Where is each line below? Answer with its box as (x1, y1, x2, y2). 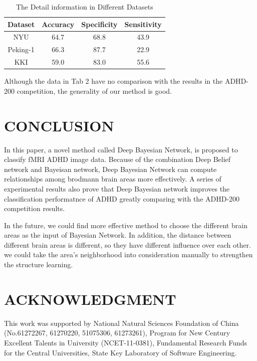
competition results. (4, 203, 65, 214)
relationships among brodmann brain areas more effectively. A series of (4, 173, 221, 184)
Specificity (81, 19, 118, 29)
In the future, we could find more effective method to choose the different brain (4, 220, 247, 230)
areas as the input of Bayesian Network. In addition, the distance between (4, 230, 231, 240)
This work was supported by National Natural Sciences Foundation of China (4, 317, 239, 328)
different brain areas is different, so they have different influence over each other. (4, 239, 251, 250)
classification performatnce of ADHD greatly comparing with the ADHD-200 (4, 193, 240, 204)
